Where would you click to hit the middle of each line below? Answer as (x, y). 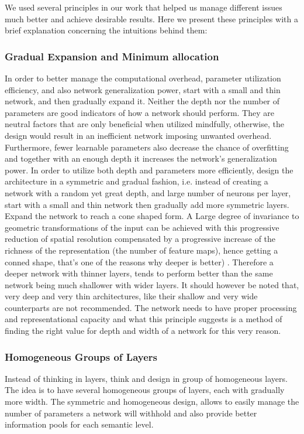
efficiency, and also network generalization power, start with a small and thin (143, 89)
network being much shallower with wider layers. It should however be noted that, (152, 284)
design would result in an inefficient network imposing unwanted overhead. (138, 135)
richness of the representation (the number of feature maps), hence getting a (141, 250)
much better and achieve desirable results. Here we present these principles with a (151, 18)
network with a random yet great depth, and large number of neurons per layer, (148, 192)
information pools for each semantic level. (79, 424)
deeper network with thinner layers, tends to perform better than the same (139, 273)
